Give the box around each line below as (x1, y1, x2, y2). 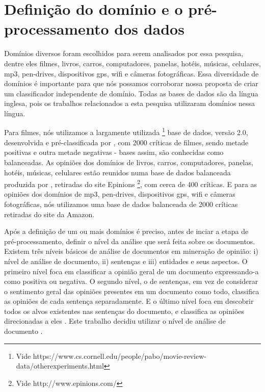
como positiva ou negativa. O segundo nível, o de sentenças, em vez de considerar (4, 276, 258, 286)
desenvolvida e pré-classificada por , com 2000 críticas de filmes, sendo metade (4, 137, 249, 147)
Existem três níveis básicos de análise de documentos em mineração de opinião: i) (4, 246, 258, 256)
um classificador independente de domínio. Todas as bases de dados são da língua (4, 88, 258, 98)
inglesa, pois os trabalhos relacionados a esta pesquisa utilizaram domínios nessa (4, 98, 255, 109)
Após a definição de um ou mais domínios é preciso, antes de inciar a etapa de (4, 226, 249, 237)
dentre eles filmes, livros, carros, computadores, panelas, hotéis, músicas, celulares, (4, 58, 261, 68)
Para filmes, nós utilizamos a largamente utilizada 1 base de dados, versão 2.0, (4, 125, 248, 138)
